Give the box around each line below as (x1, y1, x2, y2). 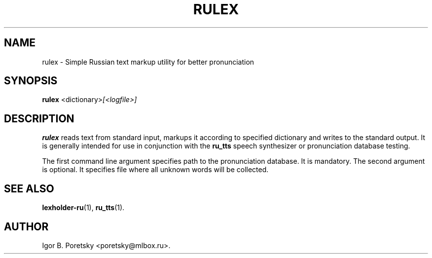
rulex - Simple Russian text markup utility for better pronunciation (42, 57, 254, 66)
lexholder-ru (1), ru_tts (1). (42, 203, 125, 212)
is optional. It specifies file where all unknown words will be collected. (42, 165, 269, 174)
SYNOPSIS (4, 74, 58, 87)
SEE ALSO (4, 182, 54, 195)
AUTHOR (4, 220, 49, 233)
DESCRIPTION (4, 112, 74, 125)
